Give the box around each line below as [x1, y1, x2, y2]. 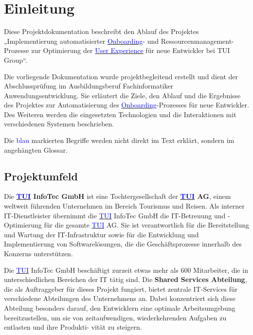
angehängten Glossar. [4, 144, 68, 155]
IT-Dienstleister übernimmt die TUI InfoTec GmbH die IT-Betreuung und [4, 210, 226, 220]
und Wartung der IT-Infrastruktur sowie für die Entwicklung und [4, 229, 199, 239]
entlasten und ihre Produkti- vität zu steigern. [4, 322, 142, 332]
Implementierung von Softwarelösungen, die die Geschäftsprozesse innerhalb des [4, 239, 242, 249]
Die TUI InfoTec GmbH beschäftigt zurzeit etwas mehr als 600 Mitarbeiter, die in [4, 264, 248, 275]
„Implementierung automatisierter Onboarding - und [4, 35, 159, 46]
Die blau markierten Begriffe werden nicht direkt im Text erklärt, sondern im [4, 135, 235, 145]
